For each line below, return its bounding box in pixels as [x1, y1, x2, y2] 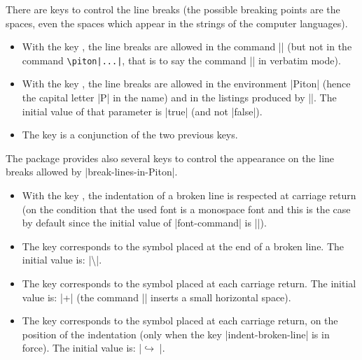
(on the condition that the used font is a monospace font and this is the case [22, 201, 351, 216]
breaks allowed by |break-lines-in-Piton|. [6, 164, 178, 179]
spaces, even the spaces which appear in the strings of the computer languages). [6, 15, 348, 30]
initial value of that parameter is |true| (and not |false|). [22, 103, 263, 118]
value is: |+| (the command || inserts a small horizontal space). [22, 289, 291, 304]
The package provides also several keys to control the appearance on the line [6, 150, 335, 165]
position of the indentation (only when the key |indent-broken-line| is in [22, 326, 330, 341]
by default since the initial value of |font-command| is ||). [22, 215, 267, 230]
